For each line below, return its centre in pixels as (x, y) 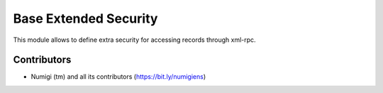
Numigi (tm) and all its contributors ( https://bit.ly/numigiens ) (118, 77)
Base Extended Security (85, 18)
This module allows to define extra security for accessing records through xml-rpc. (134, 40)
